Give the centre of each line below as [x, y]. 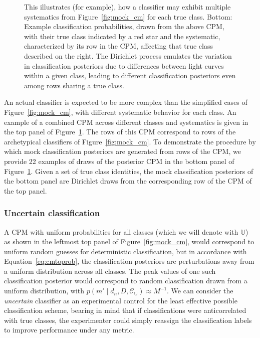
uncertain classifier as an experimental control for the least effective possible [121, 300]
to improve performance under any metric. [69, 330]
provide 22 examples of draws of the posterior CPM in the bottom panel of [119, 161]
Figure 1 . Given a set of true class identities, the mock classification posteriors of [129, 171]
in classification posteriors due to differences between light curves [124, 65]
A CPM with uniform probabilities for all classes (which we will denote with [121, 231]
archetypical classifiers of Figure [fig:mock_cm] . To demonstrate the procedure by [130, 141]
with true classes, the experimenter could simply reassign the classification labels [128, 320]
